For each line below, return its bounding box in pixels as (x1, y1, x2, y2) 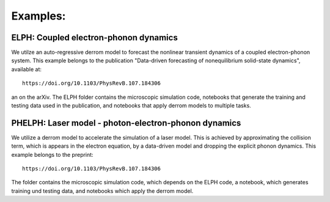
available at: (11, 65, 42, 73)
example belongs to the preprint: (11, 151, 94, 158)
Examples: (11, 9, 66, 23)
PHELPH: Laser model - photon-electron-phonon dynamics (11, 118, 241, 128)
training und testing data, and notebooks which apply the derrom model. (11, 187, 194, 195)
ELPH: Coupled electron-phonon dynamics (11, 32, 178, 43)
